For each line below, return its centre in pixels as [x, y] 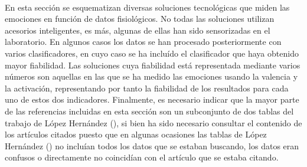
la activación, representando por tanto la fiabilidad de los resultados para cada [147, 88]
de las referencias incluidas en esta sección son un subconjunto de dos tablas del [149, 111]
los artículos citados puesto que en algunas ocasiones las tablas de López [136, 134]
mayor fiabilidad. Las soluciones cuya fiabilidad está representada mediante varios [153, 65]
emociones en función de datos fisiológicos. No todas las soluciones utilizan [140, 19]
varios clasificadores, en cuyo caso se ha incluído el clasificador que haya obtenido [152, 53]
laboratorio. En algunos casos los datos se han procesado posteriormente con [143, 42]
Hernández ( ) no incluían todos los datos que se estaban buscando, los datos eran [152, 145]
